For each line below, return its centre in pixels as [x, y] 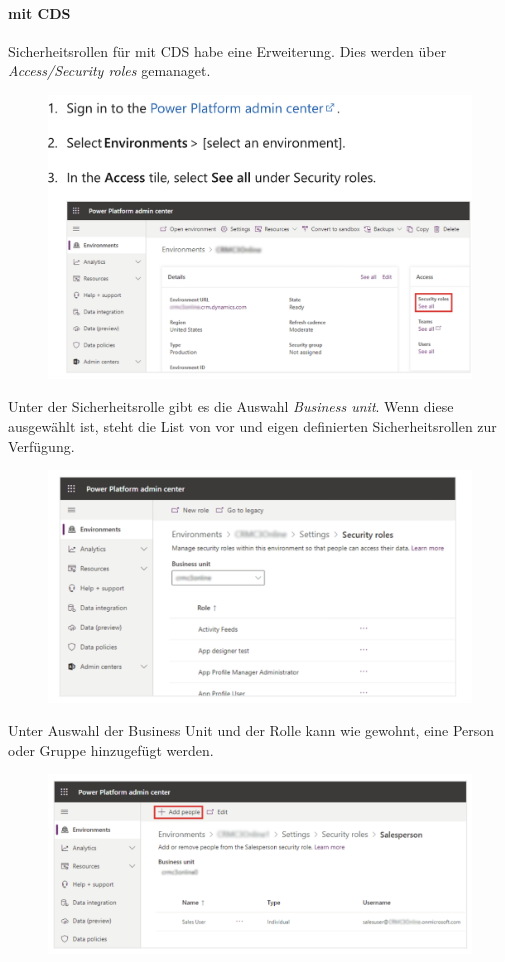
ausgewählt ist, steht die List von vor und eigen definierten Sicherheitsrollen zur [252, 426]
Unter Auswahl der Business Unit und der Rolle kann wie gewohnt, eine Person [251, 730]
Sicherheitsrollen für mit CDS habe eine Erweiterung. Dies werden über [227, 50]
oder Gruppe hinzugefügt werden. [111, 749]
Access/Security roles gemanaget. [109, 70]
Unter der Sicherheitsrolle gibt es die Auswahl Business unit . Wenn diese [231, 406]
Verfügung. [41, 445]
